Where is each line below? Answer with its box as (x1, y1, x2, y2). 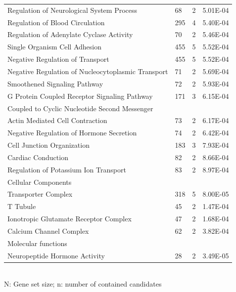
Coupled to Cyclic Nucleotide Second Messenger (7, 103, 153, 113)
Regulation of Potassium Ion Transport (7, 164, 126, 174)
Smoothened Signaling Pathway (7, 78, 103, 88)
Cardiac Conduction (7, 152, 68, 162)
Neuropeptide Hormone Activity (7, 250, 105, 260)
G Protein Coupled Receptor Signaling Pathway (7, 90, 153, 101)
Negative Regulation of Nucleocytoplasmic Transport (7, 66, 168, 76)
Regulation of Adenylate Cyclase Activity (7, 29, 133, 40)
